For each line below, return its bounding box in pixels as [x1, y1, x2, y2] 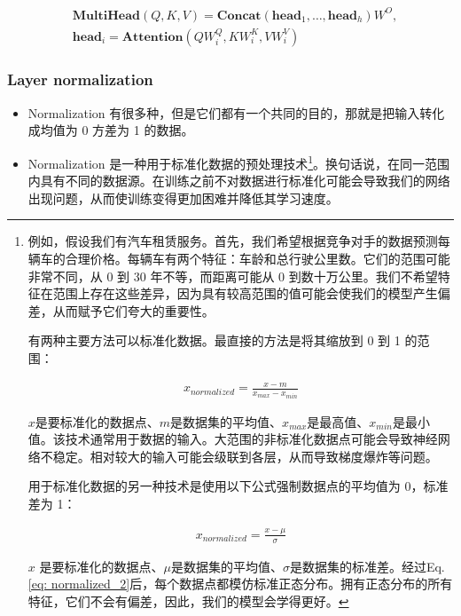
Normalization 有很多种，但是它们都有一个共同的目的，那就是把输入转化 [27, 103, 445, 122]
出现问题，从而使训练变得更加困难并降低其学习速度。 [27, 188, 339, 207]
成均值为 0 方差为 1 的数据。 [27, 121, 194, 139]
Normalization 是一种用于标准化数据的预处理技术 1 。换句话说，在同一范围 [27, 151, 450, 172]
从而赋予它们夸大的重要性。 [52, 301, 215, 320]
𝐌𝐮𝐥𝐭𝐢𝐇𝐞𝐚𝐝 [72, 9, 141, 22]
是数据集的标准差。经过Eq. [289, 557, 445, 575]
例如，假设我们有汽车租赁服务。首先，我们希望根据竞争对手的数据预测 [27, 232, 438, 250]
